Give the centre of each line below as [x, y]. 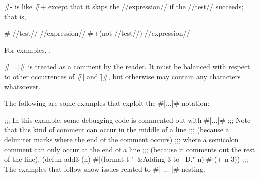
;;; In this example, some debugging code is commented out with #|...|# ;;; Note [127, 120]
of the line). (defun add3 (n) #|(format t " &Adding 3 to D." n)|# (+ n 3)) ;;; [126, 159]
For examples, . [28, 50]
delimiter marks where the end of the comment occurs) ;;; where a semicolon [121, 139]
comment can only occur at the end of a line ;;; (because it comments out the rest [130, 149]
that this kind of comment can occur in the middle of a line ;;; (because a [117, 130]
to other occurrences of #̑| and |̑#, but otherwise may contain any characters [122, 76]
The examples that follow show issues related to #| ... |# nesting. [105, 169]
